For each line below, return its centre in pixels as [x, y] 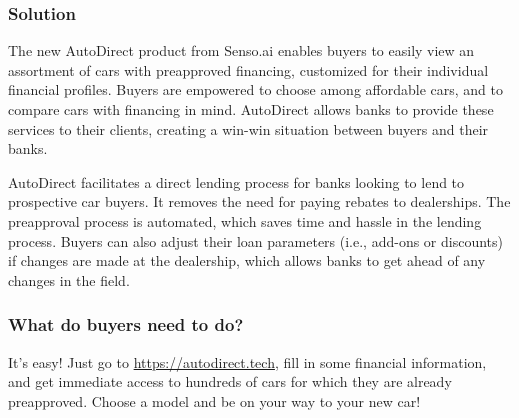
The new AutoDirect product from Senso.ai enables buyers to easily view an [241, 50]
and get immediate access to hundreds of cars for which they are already [230, 381]
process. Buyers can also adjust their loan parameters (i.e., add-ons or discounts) [255, 240]
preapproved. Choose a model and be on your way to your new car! [214, 400]
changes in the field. [69, 279]
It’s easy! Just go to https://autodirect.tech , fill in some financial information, [247, 361]
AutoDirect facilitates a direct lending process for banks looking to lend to [236, 181]
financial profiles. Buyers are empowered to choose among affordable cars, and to [255, 89]
